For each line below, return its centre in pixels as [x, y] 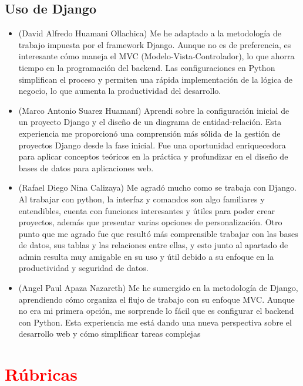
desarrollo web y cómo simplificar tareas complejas [110, 333]
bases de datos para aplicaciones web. [86, 167]
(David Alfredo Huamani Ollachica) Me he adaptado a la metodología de [150, 33]
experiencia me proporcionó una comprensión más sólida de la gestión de [149, 133]
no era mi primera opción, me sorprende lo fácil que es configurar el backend [156, 311]
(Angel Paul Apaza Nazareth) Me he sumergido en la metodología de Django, [158, 288]
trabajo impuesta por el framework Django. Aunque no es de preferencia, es [155, 44]
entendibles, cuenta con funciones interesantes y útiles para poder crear [147, 210]
